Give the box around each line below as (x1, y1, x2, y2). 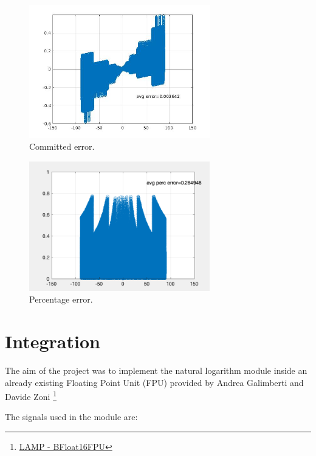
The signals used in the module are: (5, 410, 138, 423)
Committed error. (29, 140, 95, 153)
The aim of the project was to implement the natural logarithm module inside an (5, 364, 307, 376)
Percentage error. (29, 293, 93, 306)
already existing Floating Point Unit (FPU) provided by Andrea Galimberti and (5, 376, 304, 388)
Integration (5, 329, 100, 354)
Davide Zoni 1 (5, 388, 57, 402)
